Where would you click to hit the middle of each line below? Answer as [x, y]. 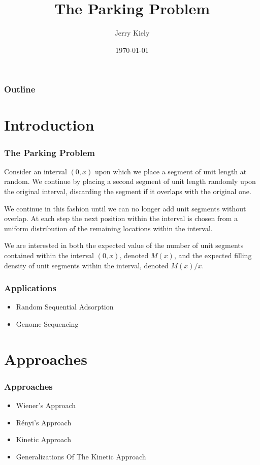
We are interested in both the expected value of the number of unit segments [124, 245]
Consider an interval [36, 171]
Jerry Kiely [132, 33]
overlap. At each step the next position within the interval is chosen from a [121, 218]
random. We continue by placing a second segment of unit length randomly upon [130, 181]
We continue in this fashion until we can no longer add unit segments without [125, 208]
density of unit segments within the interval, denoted [86, 265]
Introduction [49, 125]
